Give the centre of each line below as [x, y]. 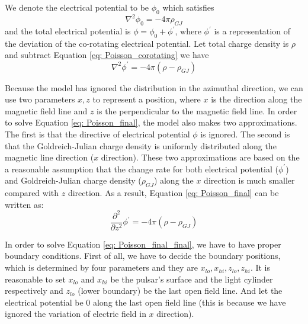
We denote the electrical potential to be [77, 7]
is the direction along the [256, 99]
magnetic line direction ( [49, 157]
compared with [32, 193]
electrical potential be [44, 302]
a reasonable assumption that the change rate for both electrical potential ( [142, 169]
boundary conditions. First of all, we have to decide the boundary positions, [143, 256]
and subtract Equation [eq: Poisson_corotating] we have [107, 55]
